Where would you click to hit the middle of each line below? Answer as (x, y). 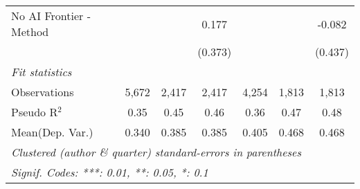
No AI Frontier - (51, 16)
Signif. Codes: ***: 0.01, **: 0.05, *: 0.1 (110, 172)
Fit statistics (42, 72)
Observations (43, 92)
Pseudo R (35, 112)
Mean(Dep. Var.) (52, 132)
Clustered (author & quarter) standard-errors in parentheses (156, 152)
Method (30, 31)
